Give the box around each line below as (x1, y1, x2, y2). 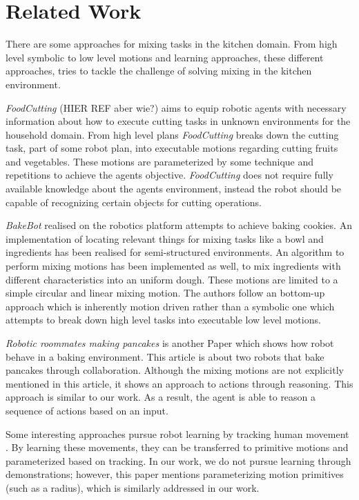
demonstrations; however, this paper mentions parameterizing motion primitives (6, 467, 344, 481)
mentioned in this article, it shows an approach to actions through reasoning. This (6, 376, 353, 390)
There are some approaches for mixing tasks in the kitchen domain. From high (6, 37, 338, 51)
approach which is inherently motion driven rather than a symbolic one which (6, 299, 335, 313)
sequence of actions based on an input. (6, 403, 168, 417)
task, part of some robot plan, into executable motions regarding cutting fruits (6, 141, 338, 155)
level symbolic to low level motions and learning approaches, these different (6, 50, 324, 64)
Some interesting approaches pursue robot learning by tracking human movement (6, 426, 349, 441)
